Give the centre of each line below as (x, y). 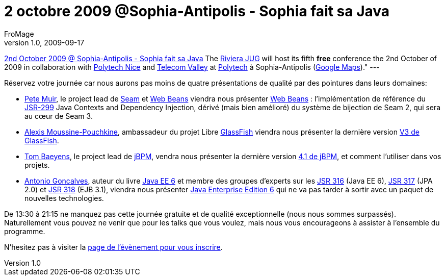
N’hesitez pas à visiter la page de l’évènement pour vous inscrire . (113, 247)
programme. (25, 231)
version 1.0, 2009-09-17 (44, 42)
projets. (37, 165)
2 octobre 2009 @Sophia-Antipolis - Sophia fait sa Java (197, 11)
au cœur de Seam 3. (59, 116)
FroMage (19, 34)
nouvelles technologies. (64, 198)
